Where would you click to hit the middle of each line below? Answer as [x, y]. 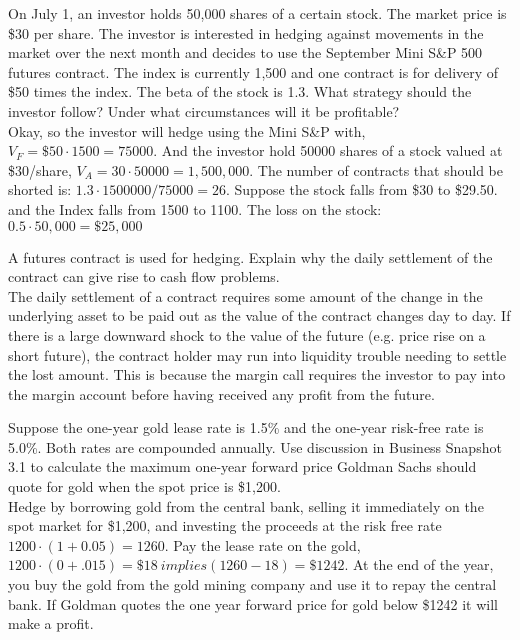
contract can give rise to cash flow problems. [144, 276]
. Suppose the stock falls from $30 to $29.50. [361, 189]
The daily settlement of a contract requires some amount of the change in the [245, 295]
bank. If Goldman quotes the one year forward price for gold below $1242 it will [253, 603]
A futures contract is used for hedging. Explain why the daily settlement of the [250, 256]
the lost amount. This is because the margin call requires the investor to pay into [257, 374]
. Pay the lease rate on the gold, [262, 544]
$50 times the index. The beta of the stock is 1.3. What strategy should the [240, 91]
